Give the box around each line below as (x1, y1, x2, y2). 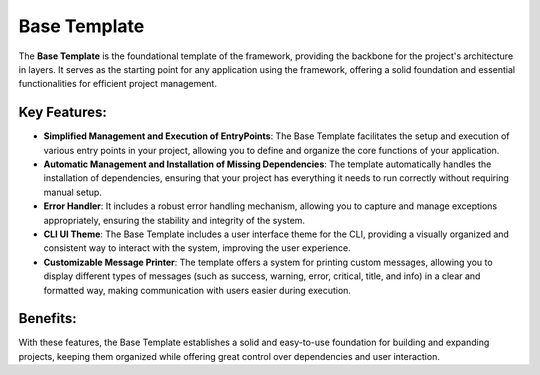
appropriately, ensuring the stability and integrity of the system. (43, 214, 305, 226)
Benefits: (18, 310, 77, 327)
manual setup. (43, 186, 102, 198)
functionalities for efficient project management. (18, 78, 217, 90)
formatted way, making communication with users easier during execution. (43, 284, 352, 296)
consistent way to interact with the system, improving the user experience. (43, 242, 352, 254)
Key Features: (18, 104, 107, 121)
